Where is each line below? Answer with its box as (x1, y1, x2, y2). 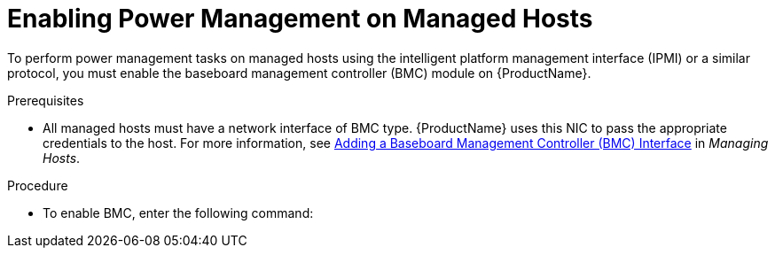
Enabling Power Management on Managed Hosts (7, 4, 593, 34)
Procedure (7, 177, 68, 193)
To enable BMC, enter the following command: (43, 205, 314, 220)
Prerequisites (7, 92, 84, 108)
